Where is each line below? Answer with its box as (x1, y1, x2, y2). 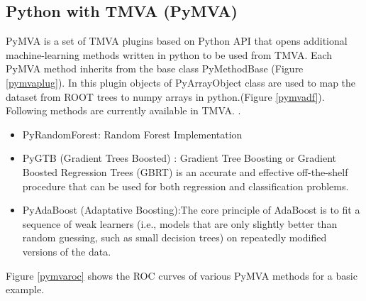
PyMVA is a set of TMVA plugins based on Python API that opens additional (6, 33, 348, 48)
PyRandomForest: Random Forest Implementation (22, 126, 243, 141)
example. (6, 282, 45, 297)
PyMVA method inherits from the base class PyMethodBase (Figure (6, 61, 304, 76)
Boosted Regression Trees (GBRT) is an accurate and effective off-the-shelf (22, 164, 348, 179)
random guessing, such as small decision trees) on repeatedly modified (22, 230, 327, 245)
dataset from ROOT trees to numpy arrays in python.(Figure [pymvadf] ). (6, 89, 325, 104)
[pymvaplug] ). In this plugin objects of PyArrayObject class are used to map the (6, 75, 356, 89)
